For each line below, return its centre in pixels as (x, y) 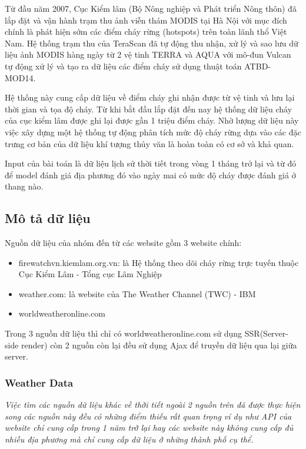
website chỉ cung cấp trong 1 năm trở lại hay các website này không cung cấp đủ (149, 428)
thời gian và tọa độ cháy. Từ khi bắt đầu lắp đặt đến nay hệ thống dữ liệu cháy (149, 109)
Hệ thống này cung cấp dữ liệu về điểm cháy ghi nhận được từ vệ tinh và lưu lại (150, 97)
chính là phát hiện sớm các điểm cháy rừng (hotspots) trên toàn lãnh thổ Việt (146, 31)
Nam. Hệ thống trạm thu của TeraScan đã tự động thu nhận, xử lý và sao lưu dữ (152, 43)
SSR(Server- (266, 333)
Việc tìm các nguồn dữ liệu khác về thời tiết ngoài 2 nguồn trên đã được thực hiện (153, 405)
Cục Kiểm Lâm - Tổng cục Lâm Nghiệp (90, 274)
